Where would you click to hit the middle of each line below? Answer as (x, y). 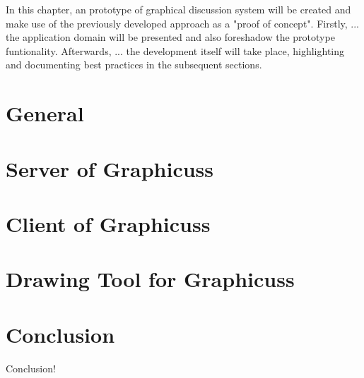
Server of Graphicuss (110, 168)
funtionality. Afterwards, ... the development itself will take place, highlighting (175, 50)
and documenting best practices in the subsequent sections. (134, 65)
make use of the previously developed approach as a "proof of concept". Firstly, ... (182, 23)
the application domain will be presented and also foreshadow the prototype (170, 37)
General (45, 113)
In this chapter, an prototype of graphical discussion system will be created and (178, 9)
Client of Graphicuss (108, 223)
